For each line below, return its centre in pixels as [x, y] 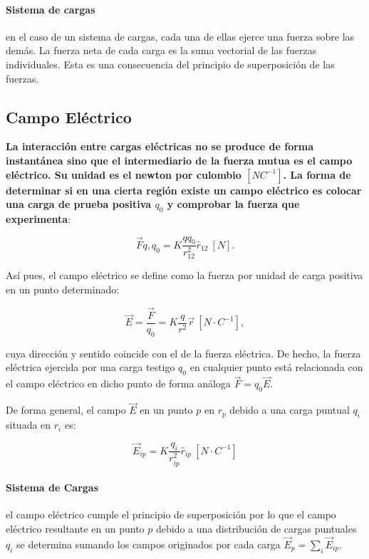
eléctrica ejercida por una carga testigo [90, 367]
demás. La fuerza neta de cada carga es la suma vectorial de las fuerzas [161, 50]
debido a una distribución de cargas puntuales [256, 529]
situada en [28, 425]
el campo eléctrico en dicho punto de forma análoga [118, 383]
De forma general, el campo [66, 410]
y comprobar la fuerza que [233, 204]
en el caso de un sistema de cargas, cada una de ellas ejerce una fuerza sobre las [180, 36]
